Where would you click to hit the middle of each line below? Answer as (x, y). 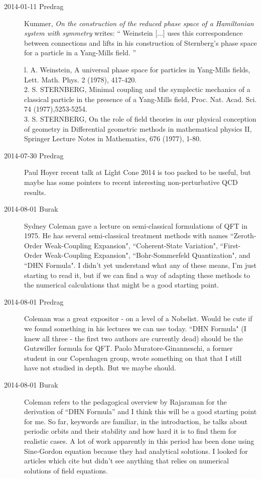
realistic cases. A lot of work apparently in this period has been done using (139, 441)
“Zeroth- (243, 235)
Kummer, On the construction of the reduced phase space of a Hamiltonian (139, 23)
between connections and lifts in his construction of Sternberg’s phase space (141, 42)
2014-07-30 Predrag (34, 155)
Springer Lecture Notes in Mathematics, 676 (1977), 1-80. (113, 138)
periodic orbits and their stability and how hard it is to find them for (130, 431)
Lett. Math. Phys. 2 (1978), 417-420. (81, 79)
